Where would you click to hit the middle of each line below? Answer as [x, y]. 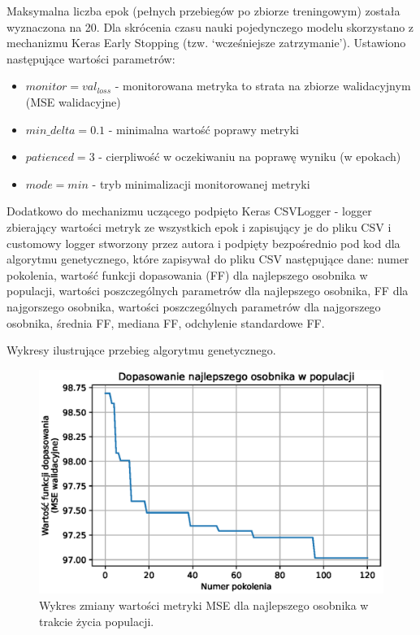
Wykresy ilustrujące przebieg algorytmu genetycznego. [141, 350]
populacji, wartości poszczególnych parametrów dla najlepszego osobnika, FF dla [208, 291]
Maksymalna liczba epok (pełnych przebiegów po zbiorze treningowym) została [204, 11]
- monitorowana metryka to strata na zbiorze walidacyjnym [263, 86]
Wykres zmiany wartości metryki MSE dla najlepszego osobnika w [204, 605]
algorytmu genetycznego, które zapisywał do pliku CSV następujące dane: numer [208, 259]
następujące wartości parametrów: [91, 58]
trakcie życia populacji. [97, 621]
